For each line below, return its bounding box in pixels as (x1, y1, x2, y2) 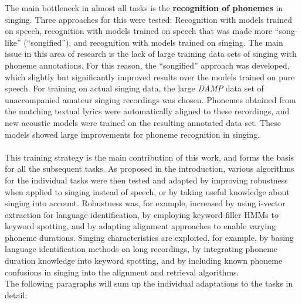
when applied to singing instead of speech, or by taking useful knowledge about (5, 185, 290, 198)
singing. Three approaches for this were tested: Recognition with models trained (5, 13, 292, 25)
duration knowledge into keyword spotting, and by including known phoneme (5, 254, 283, 267)
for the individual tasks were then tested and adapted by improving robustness (5, 173, 288, 186)
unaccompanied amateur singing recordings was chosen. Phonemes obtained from (5, 93, 296, 105)
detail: (5, 288, 28, 301)
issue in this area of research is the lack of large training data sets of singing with (5, 47, 297, 60)
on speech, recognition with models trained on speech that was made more (5, 25, 273, 37)
